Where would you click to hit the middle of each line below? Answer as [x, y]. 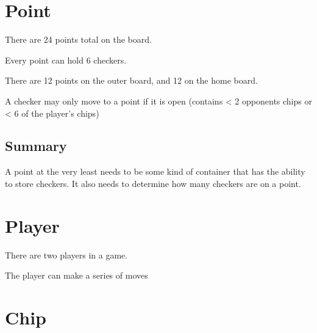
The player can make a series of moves [77, 275]
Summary [36, 146]
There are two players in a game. [66, 254]
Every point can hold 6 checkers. [66, 60]
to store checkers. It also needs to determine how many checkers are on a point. [153, 183]
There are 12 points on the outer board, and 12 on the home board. [131, 80]
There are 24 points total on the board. [78, 39]
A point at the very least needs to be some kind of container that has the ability [155, 171]
